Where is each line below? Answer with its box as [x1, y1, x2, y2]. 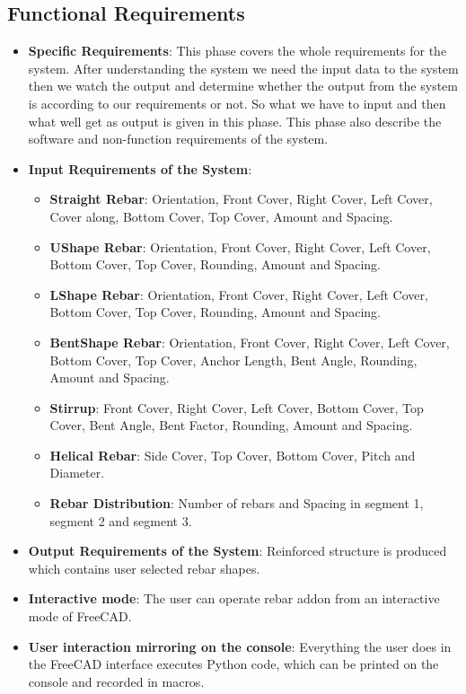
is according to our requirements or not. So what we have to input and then [28, 93, 446, 112]
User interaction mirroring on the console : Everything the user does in [28, 637, 452, 655]
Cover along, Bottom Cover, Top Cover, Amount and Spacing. [49, 206, 393, 225]
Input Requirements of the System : [28, 159, 252, 178]
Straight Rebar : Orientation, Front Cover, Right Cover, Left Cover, [49, 189, 433, 208]
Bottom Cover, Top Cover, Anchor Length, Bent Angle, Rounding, [49, 350, 418, 369]
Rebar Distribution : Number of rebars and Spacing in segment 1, [49, 494, 424, 513]
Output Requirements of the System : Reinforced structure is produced [28, 541, 447, 560]
